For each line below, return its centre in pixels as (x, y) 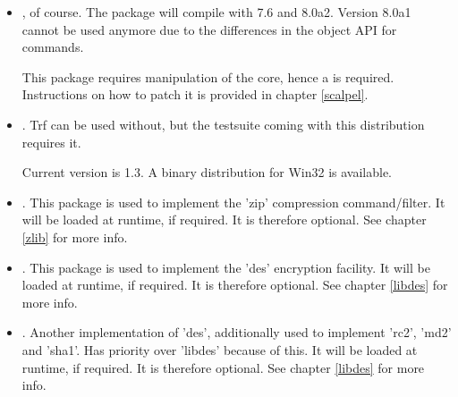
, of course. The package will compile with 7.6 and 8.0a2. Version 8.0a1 (216, 12)
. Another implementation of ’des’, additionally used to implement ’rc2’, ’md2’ (237, 332)
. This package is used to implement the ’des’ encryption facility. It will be (226, 267)
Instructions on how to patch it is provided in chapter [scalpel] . (195, 94)
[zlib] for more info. (75, 237)
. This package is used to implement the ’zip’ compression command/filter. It (233, 202)
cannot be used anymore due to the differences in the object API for (209, 29)
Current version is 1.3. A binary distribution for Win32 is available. (207, 172)
